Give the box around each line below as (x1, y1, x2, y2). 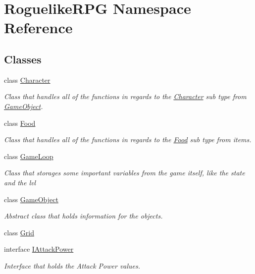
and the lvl (4, 177, 36, 187)
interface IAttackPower (4, 244, 74, 254)
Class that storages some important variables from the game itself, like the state (4, 167, 245, 178)
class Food (4, 117, 36, 128)
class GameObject (4, 194, 58, 204)
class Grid (4, 227, 34, 237)
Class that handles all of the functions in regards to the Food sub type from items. (4, 134, 252, 145)
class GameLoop (4, 151, 53, 161)
